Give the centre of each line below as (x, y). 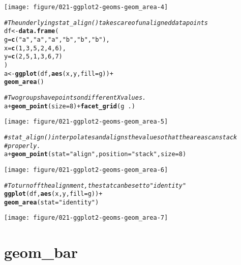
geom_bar (41, 252)
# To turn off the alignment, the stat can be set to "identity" (95, 185)
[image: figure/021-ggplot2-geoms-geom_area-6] (86, 170)
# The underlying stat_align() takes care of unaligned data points (106, 23)
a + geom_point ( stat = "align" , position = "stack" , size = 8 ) (95, 154)
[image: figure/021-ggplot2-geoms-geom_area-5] (86, 122)
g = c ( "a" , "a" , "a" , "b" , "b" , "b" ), (57, 39)
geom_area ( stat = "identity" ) (52, 202)
